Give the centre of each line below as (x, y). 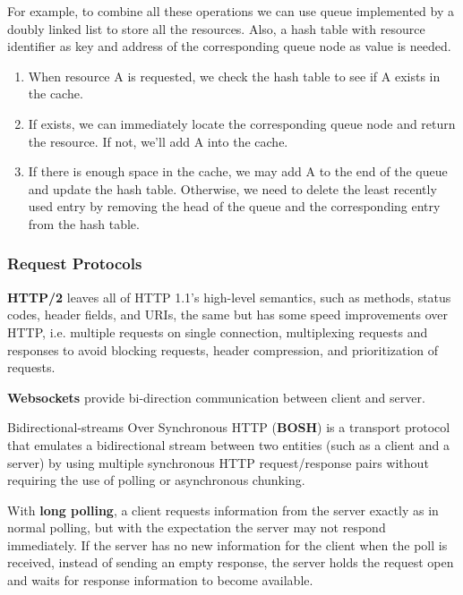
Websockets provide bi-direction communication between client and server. (216, 397)
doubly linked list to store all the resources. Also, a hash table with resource (216, 28)
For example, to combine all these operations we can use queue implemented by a (231, 11)
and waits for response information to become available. (160, 580)
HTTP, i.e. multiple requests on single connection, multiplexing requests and (218, 331)
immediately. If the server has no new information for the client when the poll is (227, 544)
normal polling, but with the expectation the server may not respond (197, 527)
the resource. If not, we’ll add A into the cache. (158, 141)
